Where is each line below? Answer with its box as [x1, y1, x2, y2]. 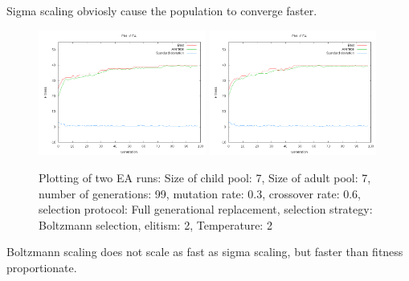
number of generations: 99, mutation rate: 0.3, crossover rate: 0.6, [39, 185, 362, 202]
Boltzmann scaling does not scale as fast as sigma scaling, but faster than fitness [6, 243, 403, 260]
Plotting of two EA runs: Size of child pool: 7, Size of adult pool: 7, [39, 169, 371, 185]
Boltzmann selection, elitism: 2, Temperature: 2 [39, 216, 272, 233]
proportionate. [6, 259, 77, 275]
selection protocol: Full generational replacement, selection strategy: [39, 201, 373, 218]
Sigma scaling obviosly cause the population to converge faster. [6, 2, 317, 18]
